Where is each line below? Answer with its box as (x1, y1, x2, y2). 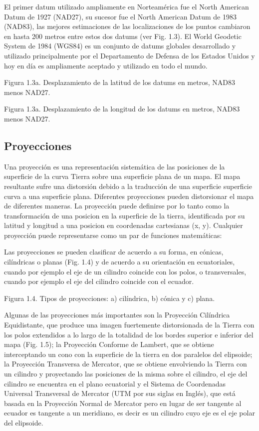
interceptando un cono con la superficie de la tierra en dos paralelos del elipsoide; (4, 348, 253, 359)
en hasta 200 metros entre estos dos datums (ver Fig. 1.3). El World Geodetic (4, 30, 242, 41)
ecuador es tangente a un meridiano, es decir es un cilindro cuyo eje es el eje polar (4, 407, 255, 418)
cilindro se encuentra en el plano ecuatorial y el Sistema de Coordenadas (4, 378, 226, 388)
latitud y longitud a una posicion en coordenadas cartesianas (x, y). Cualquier (4, 220, 243, 230)
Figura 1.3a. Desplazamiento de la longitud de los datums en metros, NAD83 (4, 103, 240, 114)
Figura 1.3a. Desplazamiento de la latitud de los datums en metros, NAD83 (4, 77, 235, 87)
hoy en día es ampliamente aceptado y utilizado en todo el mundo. (4, 60, 208, 70)
